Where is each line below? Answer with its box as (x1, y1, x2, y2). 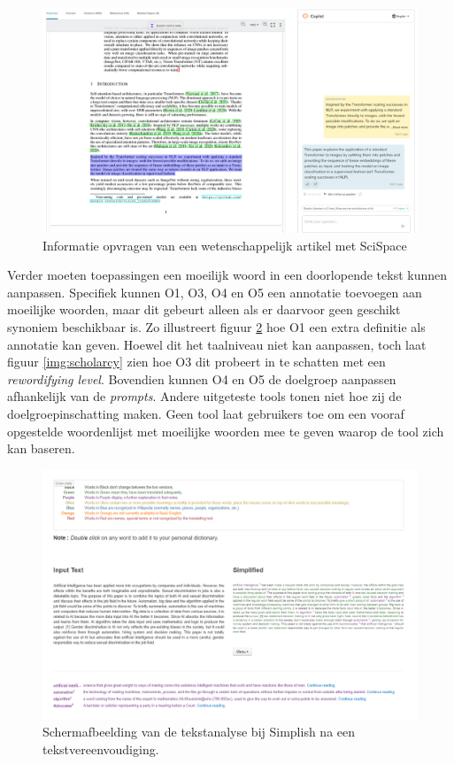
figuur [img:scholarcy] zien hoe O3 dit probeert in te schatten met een (7, 352, 386, 371)
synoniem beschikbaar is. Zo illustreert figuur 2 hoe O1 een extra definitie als (7, 318, 426, 336)
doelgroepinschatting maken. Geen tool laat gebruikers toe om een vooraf (7, 405, 404, 422)
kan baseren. (7, 439, 75, 458)
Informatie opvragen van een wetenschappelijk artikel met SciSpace (42, 235, 407, 254)
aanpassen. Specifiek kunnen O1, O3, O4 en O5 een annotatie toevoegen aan (7, 282, 422, 301)
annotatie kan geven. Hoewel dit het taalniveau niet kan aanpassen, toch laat (7, 335, 427, 353)
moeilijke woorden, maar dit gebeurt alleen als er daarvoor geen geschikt (7, 300, 401, 319)
